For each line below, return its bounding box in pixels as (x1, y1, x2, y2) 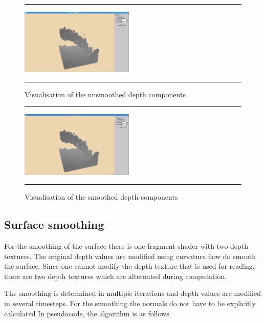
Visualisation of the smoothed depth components (25, 191, 178, 202)
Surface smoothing (4, 217, 104, 232)
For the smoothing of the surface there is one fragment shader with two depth (4, 241, 249, 251)
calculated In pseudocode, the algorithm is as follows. (4, 308, 171, 318)
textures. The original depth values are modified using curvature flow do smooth (4, 250, 256, 261)
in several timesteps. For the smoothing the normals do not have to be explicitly (4, 298, 256, 309)
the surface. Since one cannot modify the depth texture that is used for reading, (4, 261, 255, 271)
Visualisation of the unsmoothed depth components (25, 89, 186, 99)
